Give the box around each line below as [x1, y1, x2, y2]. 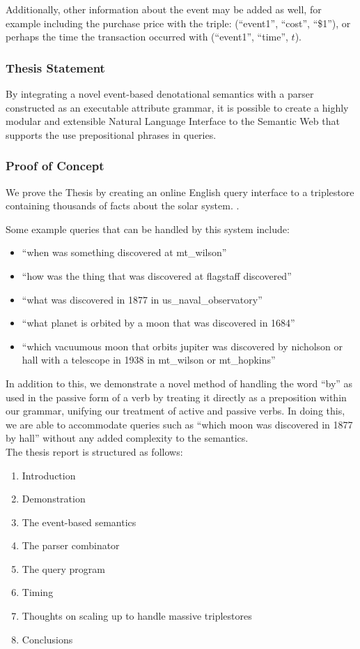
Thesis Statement [6, 59, 105, 76]
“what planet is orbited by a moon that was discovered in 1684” [22, 315, 295, 330]
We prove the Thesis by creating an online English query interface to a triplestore [6, 184, 354, 199]
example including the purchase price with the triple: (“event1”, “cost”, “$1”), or [6, 15, 351, 30]
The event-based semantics [22, 514, 136, 529]
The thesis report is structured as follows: [6, 444, 183, 458]
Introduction [22, 468, 76, 482]
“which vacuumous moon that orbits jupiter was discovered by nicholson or [22, 338, 343, 353]
